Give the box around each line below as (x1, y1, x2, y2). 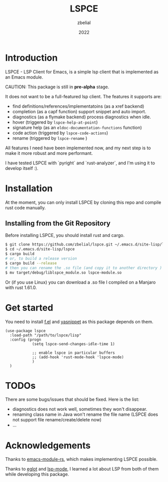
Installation (5, 182, 53, 194)
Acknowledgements (5, 439, 91, 451)
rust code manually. (5, 204, 46, 210)
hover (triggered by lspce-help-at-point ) (12, 119, 98, 125)
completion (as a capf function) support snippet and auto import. (12, 108, 146, 114)
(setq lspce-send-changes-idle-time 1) (31, 341, 115, 346)
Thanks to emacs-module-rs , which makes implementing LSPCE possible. (5, 456, 157, 462)
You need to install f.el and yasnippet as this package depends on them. (5, 319, 153, 325)
